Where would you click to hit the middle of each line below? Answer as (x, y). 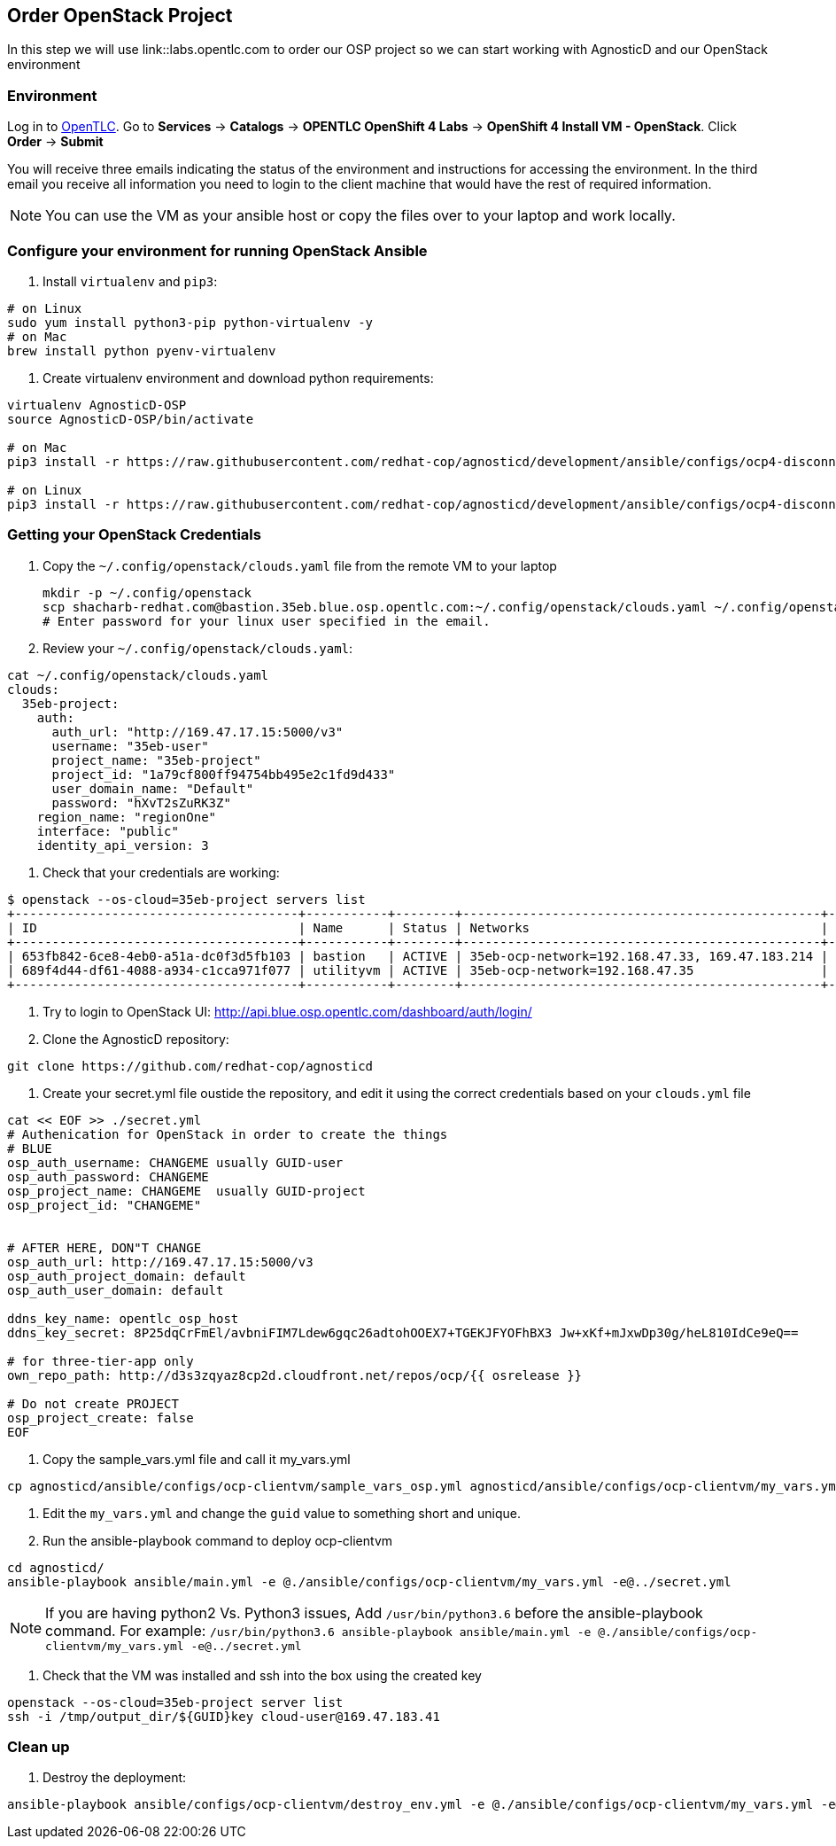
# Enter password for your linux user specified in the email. (267, 621)
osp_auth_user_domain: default (116, 1290)
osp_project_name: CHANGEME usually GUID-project (186, 1191)
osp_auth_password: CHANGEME (108, 1176)
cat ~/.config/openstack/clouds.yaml (138, 675)
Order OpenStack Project (120, 16)
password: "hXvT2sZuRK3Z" (141, 802)
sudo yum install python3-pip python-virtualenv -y (190, 322)
